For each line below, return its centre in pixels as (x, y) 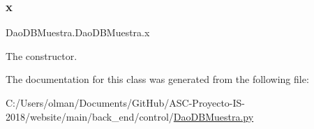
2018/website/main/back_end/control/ (90, 116)
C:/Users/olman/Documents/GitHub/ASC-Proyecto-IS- (126, 103)
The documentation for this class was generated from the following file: (157, 79)
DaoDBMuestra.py (214, 116)
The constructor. (42, 55)
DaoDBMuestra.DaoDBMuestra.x (78, 32)
